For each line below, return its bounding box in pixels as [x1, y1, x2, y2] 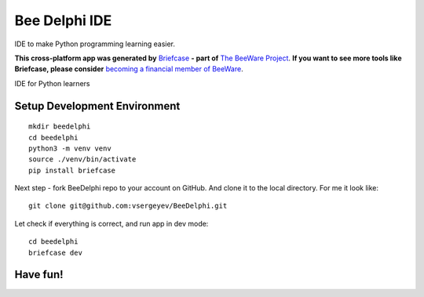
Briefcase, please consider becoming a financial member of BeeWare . [14, 64, 243, 74]
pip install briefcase [28, 165, 116, 175]
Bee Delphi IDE [14, 12, 112, 29]
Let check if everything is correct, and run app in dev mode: [14, 219, 209, 228]
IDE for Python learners [14, 78, 90, 88]
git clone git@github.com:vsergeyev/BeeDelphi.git [28, 201, 228, 211]
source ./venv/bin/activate [28, 155, 137, 164]
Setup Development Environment [14, 99, 181, 113]
